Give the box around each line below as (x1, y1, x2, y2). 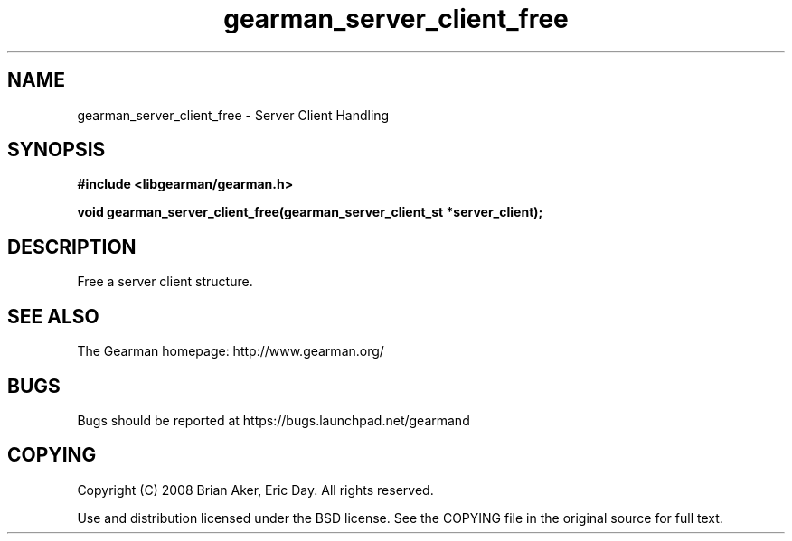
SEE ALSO (7, 304, 99, 328)
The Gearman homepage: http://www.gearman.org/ (77, 343, 384, 359)
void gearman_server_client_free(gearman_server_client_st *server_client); (77, 204, 543, 220)
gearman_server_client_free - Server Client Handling (77, 107, 390, 123)
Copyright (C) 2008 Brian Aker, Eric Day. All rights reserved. (77, 481, 434, 498)
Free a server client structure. (77, 274, 253, 290)
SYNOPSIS (7, 138, 106, 162)
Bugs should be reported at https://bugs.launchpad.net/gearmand (77, 412, 470, 428)
